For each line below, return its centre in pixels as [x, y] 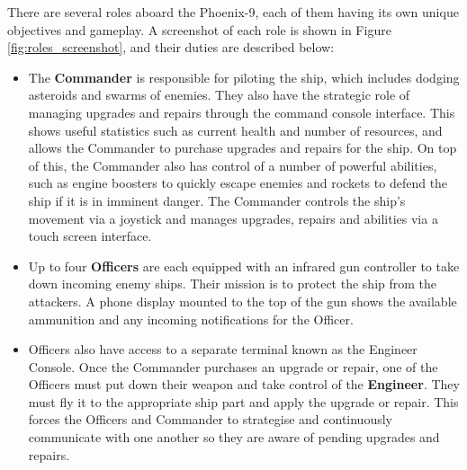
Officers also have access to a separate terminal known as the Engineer [223, 349]
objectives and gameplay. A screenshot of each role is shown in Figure [199, 29]
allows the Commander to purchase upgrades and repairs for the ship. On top [242, 148]
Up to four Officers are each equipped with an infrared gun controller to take [244, 266]
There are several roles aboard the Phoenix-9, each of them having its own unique [233, 12]
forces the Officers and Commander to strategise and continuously [210, 419]
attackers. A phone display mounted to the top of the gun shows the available [242, 301]
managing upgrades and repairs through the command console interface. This [242, 112]
